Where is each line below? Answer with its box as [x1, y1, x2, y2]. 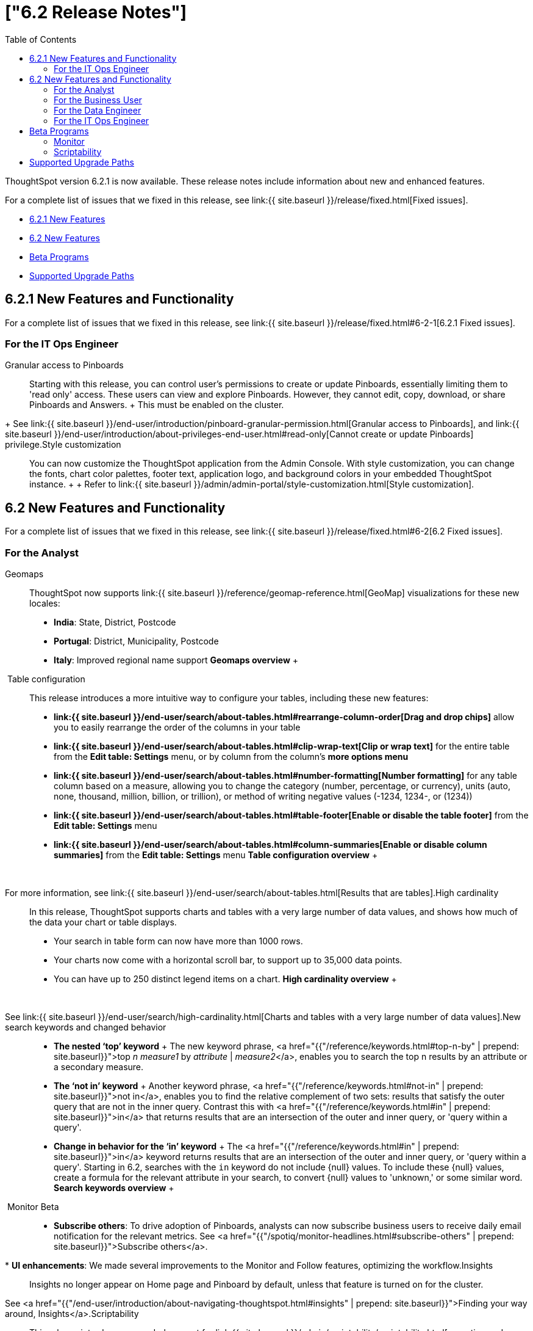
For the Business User [54, 94, 142, 105]
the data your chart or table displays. [29, 916, 177, 927]
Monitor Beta [7, 1201, 59, 1212]
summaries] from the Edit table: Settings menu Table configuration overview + [54, 849, 378, 860]
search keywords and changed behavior [5, 1021, 166, 1032]
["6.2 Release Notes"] [5, 2, 187, 23]
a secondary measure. [54, 1061, 144, 1072]
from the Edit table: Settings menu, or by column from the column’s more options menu [54, 751, 409, 762]
